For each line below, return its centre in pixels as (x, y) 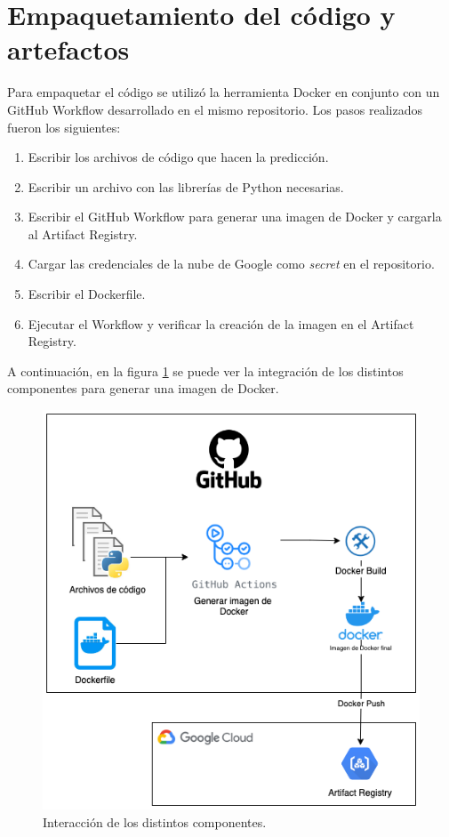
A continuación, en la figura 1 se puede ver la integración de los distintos (205, 370)
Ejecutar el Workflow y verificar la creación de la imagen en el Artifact (221, 323)
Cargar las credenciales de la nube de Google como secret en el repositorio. (231, 264)
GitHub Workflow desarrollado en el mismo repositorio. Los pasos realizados (215, 109)
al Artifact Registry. (83, 233)
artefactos (68, 49)
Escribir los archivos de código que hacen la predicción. (178, 157)
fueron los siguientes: (64, 127)
